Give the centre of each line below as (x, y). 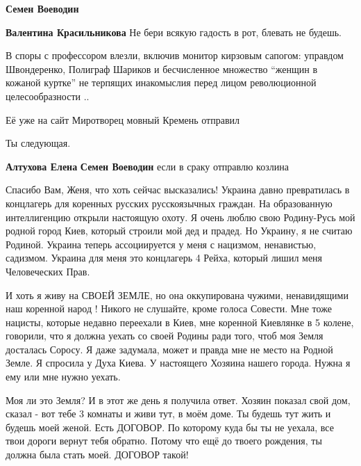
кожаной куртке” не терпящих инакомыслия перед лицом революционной (161, 82)
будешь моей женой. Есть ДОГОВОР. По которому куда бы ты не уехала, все (170, 427)
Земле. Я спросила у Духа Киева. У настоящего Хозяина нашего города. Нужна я (178, 363)
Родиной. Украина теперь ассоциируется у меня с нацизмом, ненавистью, (161, 244)
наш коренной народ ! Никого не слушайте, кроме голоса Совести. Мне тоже (169, 308)
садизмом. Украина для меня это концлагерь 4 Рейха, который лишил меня (164, 258)
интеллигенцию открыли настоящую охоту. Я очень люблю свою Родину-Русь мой (180, 217)
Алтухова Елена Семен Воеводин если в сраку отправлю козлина (147, 166)
